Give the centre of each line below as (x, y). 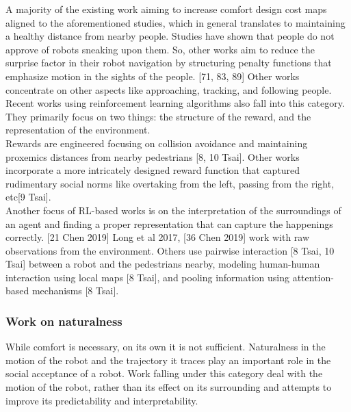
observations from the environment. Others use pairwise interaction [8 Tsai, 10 (170, 250)
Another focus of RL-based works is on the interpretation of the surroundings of (173, 210)
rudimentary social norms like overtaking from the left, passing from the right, (170, 183)
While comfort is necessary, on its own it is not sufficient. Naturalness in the (166, 347)
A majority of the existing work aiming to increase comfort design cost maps (166, 9)
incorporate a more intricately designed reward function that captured (153, 170)
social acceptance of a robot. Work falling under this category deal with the (164, 373)
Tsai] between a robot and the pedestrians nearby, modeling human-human (163, 264)
